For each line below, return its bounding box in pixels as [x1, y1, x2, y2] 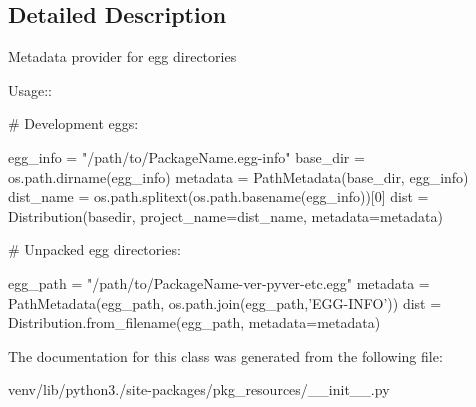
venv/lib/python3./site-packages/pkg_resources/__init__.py [8, 379, 390, 400]
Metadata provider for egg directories [8, 46, 237, 67]
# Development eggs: [8, 113, 139, 134]
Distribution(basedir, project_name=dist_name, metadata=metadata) [8, 205, 443, 226]
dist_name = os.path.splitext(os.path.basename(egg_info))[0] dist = [8, 186, 429, 207]
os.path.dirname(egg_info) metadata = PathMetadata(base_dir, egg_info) [8, 166, 469, 187]
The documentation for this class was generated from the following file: [8, 345, 443, 366]
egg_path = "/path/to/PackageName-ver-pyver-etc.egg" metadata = [8, 272, 430, 293]
